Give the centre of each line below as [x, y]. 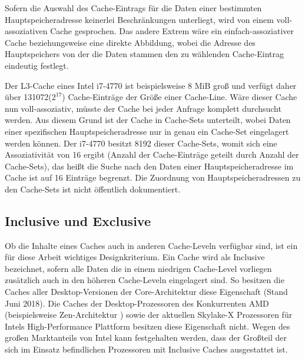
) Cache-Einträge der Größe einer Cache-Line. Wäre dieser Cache [180, 97]
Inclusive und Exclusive [78, 220]
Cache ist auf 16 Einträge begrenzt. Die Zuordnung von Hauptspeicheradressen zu [153, 177]
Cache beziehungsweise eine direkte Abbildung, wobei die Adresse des [130, 42]
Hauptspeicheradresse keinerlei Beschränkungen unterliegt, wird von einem [139, 19]
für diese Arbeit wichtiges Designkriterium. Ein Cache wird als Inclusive [135, 257]
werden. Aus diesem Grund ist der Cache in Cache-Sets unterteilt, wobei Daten [148, 120]
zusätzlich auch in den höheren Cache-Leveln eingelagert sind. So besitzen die [145, 280]
